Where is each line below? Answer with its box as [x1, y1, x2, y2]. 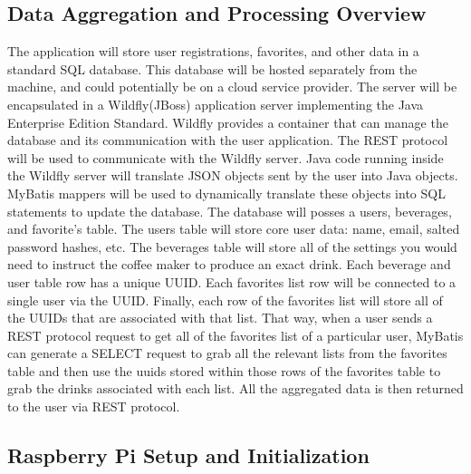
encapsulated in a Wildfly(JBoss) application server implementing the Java [7, 94, 424, 113]
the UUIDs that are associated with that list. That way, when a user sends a [7, 308, 433, 327]
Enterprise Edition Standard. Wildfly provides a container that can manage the [7, 112, 448, 131]
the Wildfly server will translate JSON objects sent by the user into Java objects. [7, 166, 458, 185]
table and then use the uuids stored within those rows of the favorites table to [7, 361, 441, 380]
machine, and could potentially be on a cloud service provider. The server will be [7, 77, 457, 96]
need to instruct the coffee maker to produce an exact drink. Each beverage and [7, 255, 451, 274]
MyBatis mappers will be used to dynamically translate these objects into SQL [7, 183, 446, 202]
